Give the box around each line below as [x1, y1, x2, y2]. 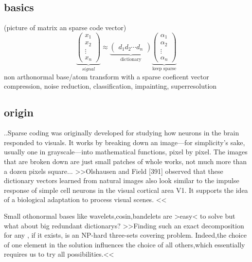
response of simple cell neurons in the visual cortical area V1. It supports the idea [4, 185, 248, 195]
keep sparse [152, 66, 177, 72]
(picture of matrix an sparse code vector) [4, 22, 126, 33]
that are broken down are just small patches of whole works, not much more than [4, 156, 247, 166]
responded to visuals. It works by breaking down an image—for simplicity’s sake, [4, 137, 245, 147]
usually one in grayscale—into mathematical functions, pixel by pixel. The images [4, 147, 248, 157]
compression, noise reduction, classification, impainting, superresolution [4, 81, 217, 91]
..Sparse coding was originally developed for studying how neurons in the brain [4, 128, 239, 138]
